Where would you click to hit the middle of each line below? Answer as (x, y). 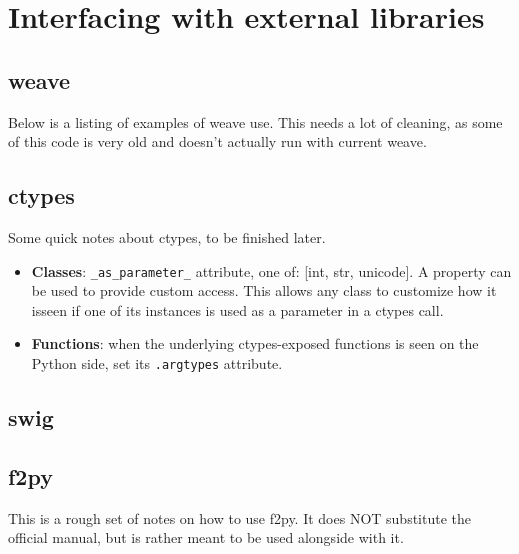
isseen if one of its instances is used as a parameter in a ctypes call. (237, 309)
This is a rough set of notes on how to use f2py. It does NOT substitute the (240, 517)
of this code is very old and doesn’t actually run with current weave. (217, 141)
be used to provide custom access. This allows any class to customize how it (264, 290)
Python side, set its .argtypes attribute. (157, 363)
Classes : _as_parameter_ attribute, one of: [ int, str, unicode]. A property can (271, 270)
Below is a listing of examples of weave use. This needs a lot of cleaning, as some (255, 121)
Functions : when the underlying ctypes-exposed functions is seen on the (255, 343)
